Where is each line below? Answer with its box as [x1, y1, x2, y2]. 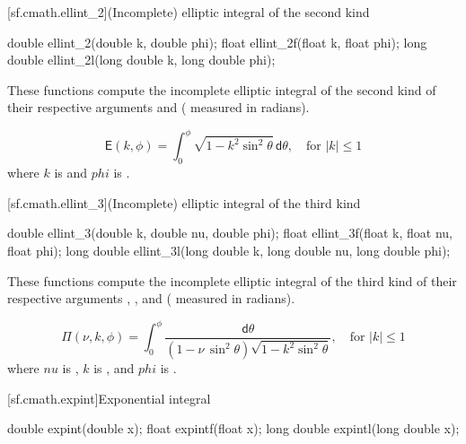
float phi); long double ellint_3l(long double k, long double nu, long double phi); [7, 241, 451, 260]
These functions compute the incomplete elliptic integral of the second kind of [7, 80, 436, 99]
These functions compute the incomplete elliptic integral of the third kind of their [7, 271, 457, 290]
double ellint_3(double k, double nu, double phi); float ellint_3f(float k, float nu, [7, 223, 453, 242]
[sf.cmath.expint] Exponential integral [7, 388, 211, 407]
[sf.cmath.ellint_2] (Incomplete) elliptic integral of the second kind [7, 3, 370, 21]
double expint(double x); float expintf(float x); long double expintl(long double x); [7, 419, 460, 438]
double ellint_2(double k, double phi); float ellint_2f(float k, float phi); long [7, 32, 427, 51]
